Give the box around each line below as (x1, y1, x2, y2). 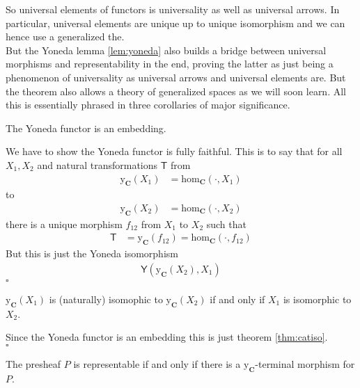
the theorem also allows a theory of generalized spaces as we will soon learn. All (6, 83, 346, 98)
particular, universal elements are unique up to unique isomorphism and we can (6, 15, 345, 30)
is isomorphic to (283, 291, 352, 306)
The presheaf (6, 356, 61, 371)
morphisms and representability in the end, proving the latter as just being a (6, 56, 334, 71)
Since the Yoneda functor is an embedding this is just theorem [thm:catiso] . (6, 330, 328, 344)
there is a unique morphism (6, 216, 123, 231)
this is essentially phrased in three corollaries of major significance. (6, 97, 290, 112)
